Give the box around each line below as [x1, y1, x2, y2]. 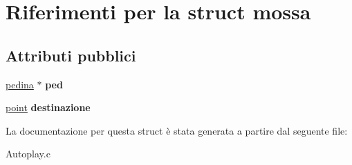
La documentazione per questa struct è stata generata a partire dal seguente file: [6, 123, 348, 137]
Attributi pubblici [6, 44, 136, 66]
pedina [6, 77, 34, 91]
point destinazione [6, 100, 91, 115]
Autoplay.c [6, 146, 50, 161]
